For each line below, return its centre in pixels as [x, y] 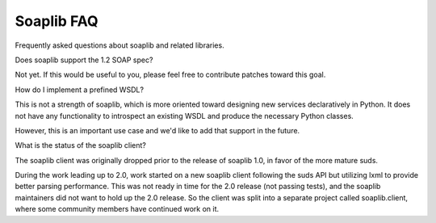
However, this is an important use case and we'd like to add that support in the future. [157, 130]
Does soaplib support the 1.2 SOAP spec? [84, 60]
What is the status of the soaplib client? [81, 145]
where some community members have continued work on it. [117, 209]
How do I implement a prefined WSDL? [80, 90]
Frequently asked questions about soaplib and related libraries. [120, 45]
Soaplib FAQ [57, 21]
